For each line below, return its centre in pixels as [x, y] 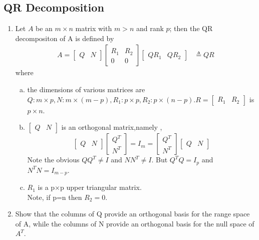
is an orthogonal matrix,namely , [112, 127]
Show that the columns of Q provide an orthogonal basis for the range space [133, 214]
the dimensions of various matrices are [86, 89]
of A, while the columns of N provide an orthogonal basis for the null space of [135, 223]
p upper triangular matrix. [101, 187]
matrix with [94, 28]
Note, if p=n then [55, 197]
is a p [46, 187]
